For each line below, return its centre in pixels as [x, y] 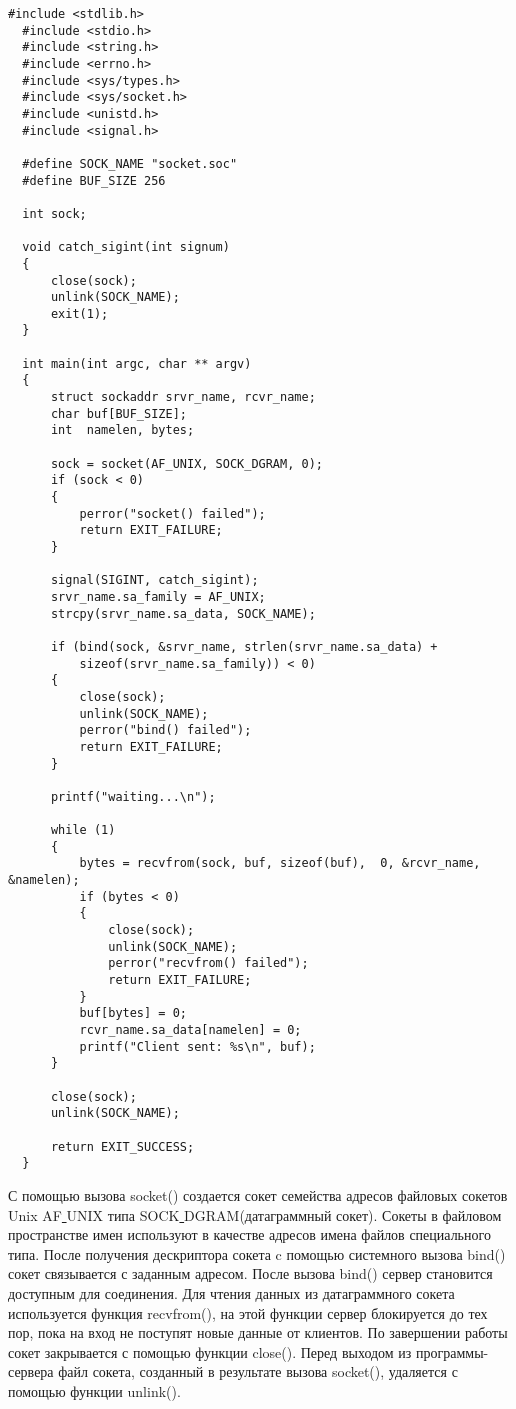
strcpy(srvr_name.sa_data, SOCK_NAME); [183, 613]
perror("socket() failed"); [172, 513]
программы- [452, 1351]
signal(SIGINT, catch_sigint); [154, 580]
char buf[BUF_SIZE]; [118, 413]
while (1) [83, 830]
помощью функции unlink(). [94, 1390]
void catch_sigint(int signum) [126, 247]
